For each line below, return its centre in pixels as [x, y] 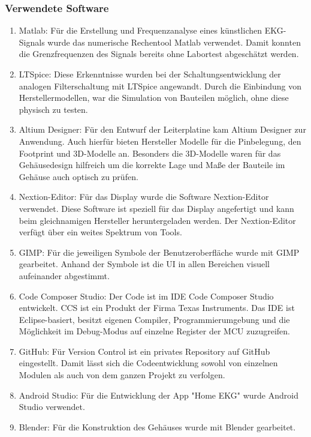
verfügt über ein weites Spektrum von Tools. [100, 232]
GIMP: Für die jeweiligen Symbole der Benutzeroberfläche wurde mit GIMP [159, 252]
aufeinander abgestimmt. [64, 275]
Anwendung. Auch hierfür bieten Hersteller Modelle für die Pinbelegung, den [160, 141]
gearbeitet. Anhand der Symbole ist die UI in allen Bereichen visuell [144, 264]
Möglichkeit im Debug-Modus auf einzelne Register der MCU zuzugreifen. [154, 331]
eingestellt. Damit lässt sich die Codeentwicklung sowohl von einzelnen [148, 363]
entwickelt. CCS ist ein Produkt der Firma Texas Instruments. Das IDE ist [157, 308]
